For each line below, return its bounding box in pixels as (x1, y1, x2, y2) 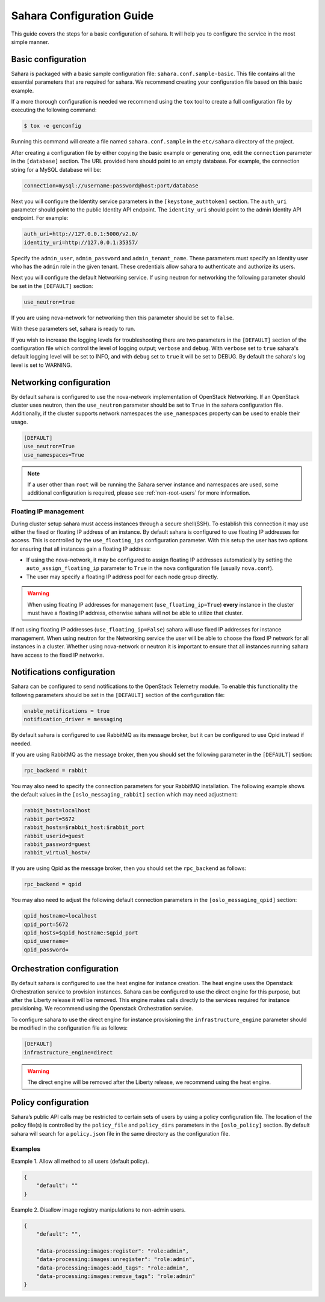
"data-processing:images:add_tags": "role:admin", (36, 1264, 189, 1271)
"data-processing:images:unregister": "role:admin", (36, 1256, 196, 1263)
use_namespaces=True (23, 451, 84, 458)
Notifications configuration (11, 667, 116, 677)
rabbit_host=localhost (23, 807, 91, 814)
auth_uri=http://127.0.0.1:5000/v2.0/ (23, 231, 138, 237)
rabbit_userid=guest (23, 832, 84, 839)
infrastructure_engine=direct (23, 1049, 113, 1056)
